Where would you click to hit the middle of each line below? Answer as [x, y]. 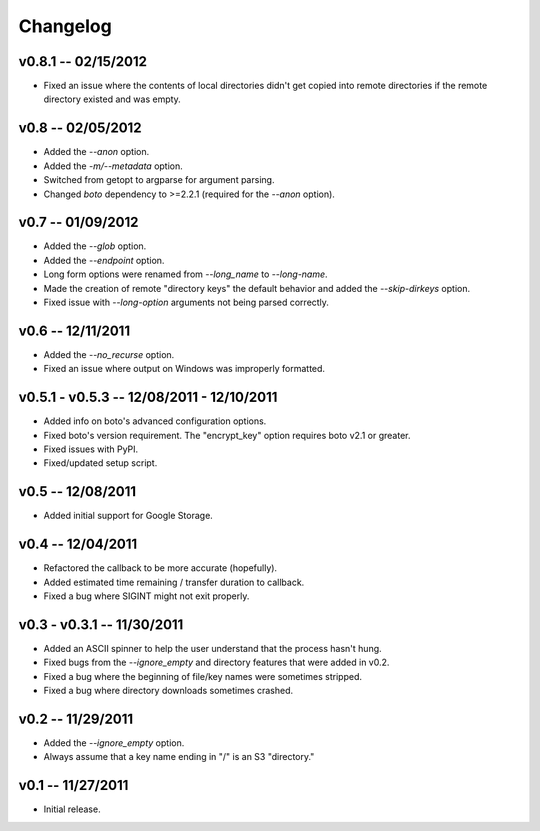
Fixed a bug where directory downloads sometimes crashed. [168, 691]
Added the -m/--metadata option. [113, 166]
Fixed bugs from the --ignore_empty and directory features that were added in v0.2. [216, 662]
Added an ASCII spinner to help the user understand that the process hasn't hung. [212, 648]
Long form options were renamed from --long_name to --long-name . [186, 274]
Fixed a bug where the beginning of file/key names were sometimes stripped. [203, 676]
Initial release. [72, 809]
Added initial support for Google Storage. [128, 516]
